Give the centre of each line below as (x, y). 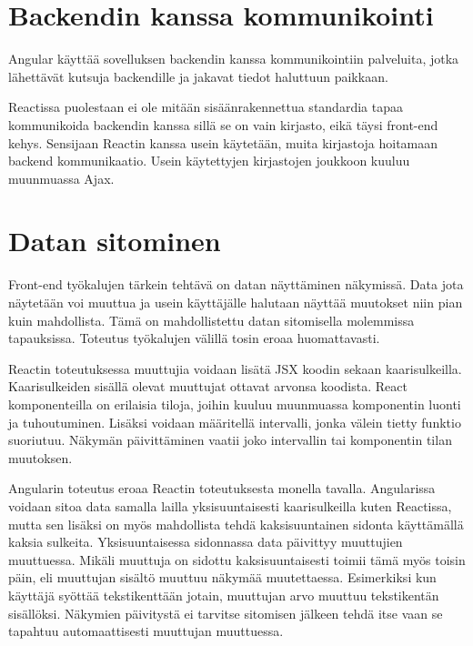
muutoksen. (40, 457)
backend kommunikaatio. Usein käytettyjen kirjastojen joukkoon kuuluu (209, 161)
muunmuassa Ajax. (61, 178)
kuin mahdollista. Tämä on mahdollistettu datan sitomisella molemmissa (211, 320)
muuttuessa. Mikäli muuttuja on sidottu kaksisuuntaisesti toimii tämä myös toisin (237, 559)
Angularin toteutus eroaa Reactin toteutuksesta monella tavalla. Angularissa (222, 488)
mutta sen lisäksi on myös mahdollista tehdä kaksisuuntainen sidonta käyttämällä (236, 524)
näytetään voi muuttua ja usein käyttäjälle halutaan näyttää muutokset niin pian (236, 302)
